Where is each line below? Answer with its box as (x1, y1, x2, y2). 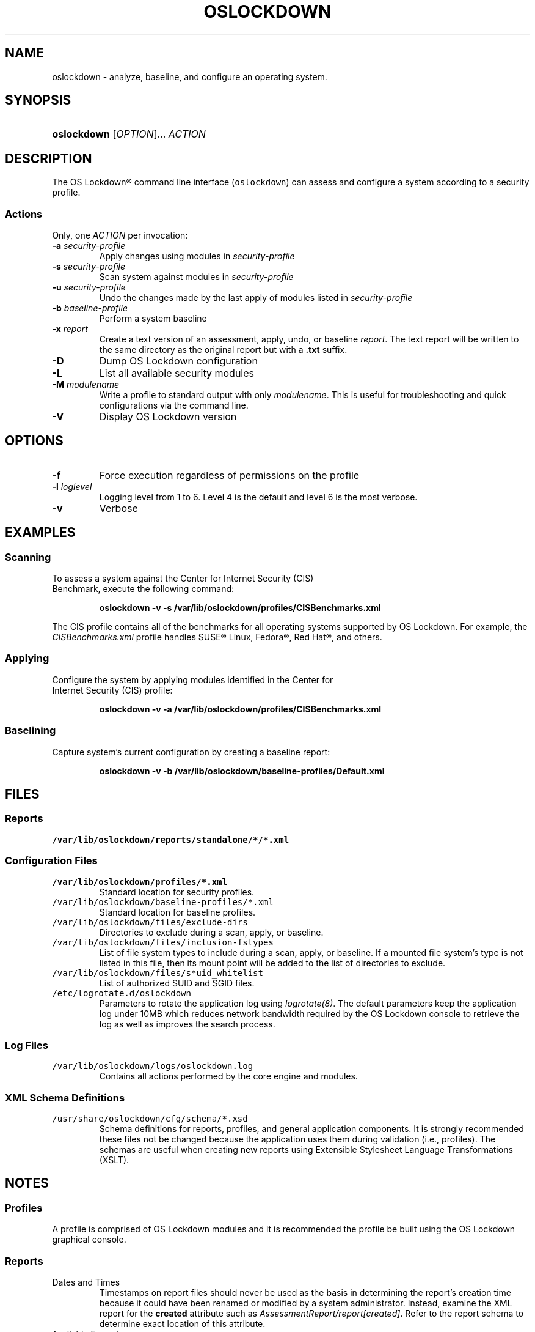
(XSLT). (99, 1155, 129, 1166)
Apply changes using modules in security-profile (99, 251, 295, 262)
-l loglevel (52, 481, 92, 492)
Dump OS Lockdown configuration (99, 355, 258, 368)
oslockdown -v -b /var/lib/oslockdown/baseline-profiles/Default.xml (99, 765, 385, 776)
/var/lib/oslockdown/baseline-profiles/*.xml (52, 897, 274, 907)
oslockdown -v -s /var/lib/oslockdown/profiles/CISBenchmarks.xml (99, 602, 381, 613)
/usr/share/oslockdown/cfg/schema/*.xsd (52, 1114, 248, 1124)
